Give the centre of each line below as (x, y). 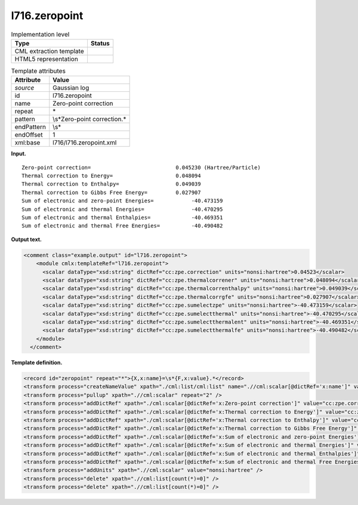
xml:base (27, 143)
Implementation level (40, 34)
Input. (18, 154)
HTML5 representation (47, 58)
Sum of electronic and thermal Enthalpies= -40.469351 (122, 218)
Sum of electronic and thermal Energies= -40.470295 (122, 209)
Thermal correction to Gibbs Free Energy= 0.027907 (111, 192)
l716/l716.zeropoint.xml (85, 143)
